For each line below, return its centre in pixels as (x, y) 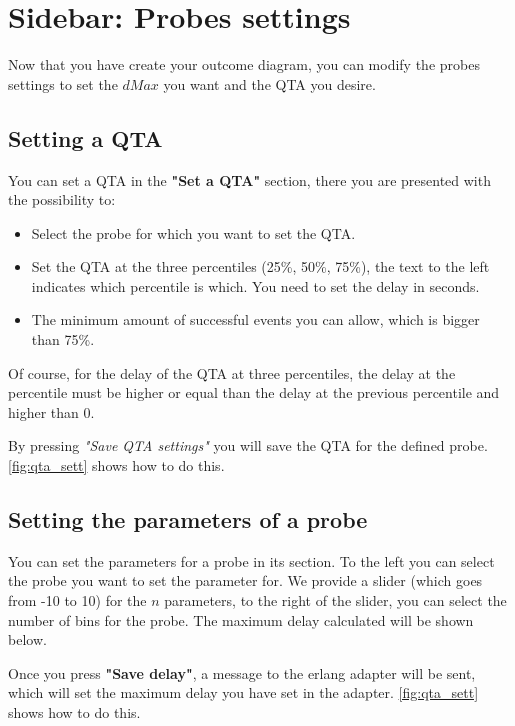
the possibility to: (62, 199)
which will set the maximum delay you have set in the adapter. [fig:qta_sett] (243, 692)
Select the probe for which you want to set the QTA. (193, 232)
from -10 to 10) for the (77, 600)
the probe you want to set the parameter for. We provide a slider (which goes (245, 580)
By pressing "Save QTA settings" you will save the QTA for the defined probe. (248, 445)
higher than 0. (51, 411)
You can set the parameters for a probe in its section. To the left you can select (251, 560)
